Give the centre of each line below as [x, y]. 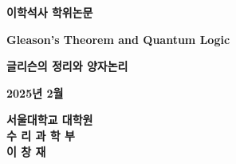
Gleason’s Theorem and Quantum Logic [118, 39]
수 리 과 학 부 [41, 135]
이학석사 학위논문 [50, 12]
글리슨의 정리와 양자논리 [67, 66]
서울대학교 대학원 [50, 120]
